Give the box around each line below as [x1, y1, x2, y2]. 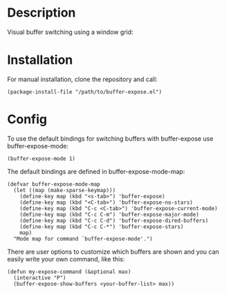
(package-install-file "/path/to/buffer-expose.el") [7, 88, 162, 95]
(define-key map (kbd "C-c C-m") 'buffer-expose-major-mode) [19, 211, 199, 218]
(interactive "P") [13, 274, 67, 282]
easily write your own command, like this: [7, 254, 125, 263]
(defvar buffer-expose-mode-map [7, 180, 100, 188]
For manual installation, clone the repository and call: [7, 75, 158, 83]
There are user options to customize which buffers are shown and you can [7, 248, 220, 256]
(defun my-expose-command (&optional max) [7, 268, 131, 275]
